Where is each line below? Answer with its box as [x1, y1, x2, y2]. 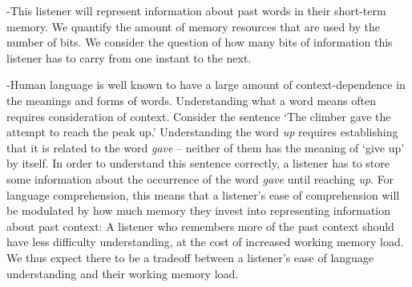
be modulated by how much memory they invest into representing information [6, 202, 391, 219]
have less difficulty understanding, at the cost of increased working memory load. [6, 233, 404, 250]
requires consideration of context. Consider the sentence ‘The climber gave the [6, 107, 391, 124]
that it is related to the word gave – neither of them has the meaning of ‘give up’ [6, 139, 405, 156]
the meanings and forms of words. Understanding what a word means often [6, 91, 376, 108]
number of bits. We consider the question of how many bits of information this [6, 34, 393, 51]
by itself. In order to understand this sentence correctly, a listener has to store [6, 155, 390, 172]
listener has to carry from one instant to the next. [6, 49, 252, 66]
